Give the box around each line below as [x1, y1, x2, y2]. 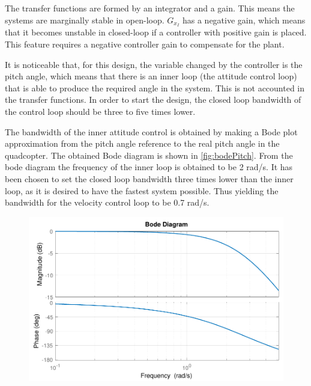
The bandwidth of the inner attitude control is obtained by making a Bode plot [5, 125, 298, 138]
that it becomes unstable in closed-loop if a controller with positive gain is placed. [5, 26, 307, 38]
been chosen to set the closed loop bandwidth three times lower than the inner [5, 172, 294, 185]
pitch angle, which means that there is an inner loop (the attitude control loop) [5, 70, 297, 82]
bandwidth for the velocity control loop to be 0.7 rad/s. [5, 196, 210, 209]
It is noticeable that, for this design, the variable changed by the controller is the [5, 58, 303, 70]
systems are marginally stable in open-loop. [5, 13, 165, 26]
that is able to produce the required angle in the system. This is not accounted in [5, 81, 305, 94]
